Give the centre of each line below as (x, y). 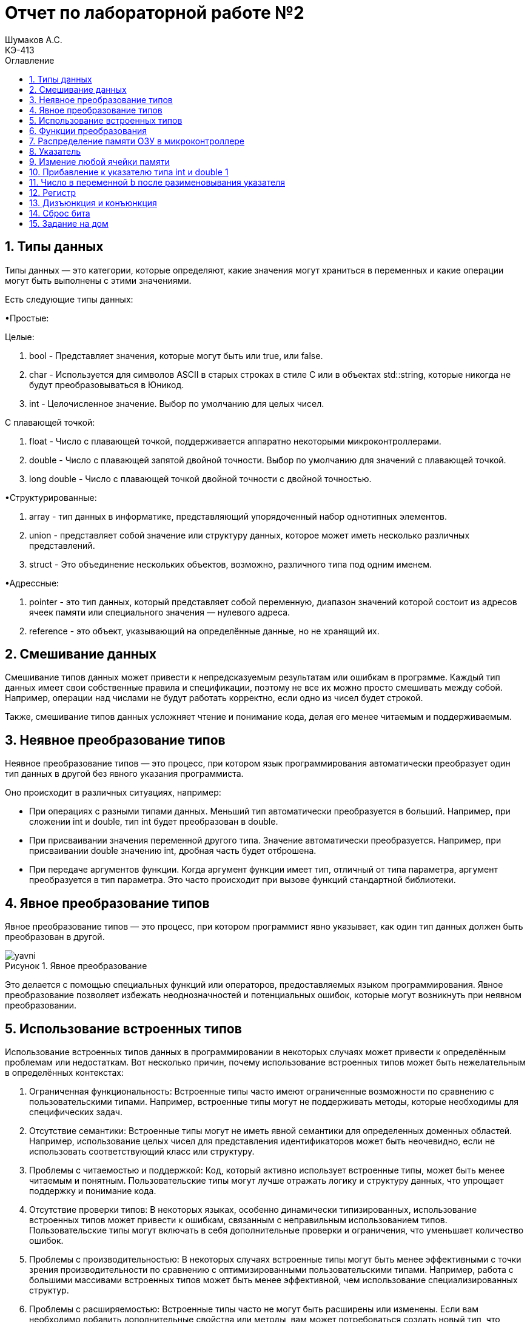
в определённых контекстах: (65, 1072)
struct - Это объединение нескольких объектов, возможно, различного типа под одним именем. (231, 564)
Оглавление (30, 60)
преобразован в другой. (55, 937)
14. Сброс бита (60, 213)
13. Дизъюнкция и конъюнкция (93, 203)
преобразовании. (41, 1005)
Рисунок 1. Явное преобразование (76, 966)
